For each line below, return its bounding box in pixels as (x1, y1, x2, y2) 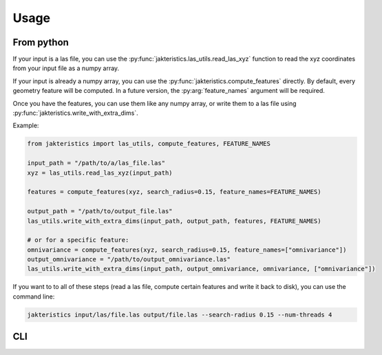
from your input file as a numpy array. (12, 64, 120, 72)
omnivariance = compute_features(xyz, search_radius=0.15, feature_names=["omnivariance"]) (27, 246, 347, 254)
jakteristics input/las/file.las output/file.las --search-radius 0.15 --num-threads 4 (27, 310, 332, 319)
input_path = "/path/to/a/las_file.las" (27, 159, 165, 167)
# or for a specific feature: (27, 236, 129, 244)
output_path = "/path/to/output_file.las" (27, 207, 173, 215)
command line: (12, 292, 55, 301)
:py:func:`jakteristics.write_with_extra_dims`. (12, 109, 138, 117)
